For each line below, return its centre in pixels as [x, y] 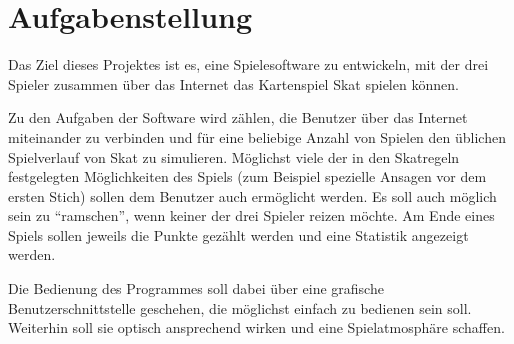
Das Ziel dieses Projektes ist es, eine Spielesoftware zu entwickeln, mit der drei [248, 64]
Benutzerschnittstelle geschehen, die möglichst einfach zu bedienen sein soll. [240, 307]
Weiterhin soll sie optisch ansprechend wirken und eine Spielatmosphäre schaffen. [256, 327]
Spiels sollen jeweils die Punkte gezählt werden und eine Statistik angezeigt [238, 234]
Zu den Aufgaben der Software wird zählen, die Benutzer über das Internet [238, 117]
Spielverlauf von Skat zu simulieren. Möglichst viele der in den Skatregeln [234, 156]
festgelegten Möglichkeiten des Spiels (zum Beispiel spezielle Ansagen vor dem [247, 176]
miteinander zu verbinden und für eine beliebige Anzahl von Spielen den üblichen [257, 136]
